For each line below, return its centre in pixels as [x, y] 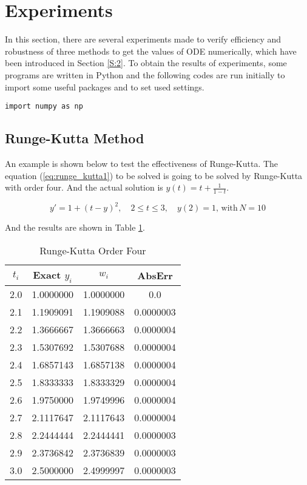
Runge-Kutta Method [75, 138]
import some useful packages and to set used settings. [105, 86]
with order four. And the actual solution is [84, 187]
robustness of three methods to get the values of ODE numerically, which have [151, 51]
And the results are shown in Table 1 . [75, 227]
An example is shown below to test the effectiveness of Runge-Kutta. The [142, 163]
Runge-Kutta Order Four [93, 251]
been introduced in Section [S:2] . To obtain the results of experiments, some [146, 63]
